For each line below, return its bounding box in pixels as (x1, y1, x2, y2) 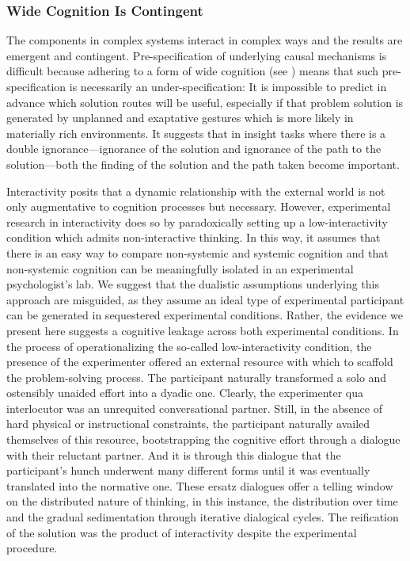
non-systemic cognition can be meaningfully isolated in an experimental (6, 260, 354, 277)
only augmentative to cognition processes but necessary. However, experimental (6, 198, 391, 215)
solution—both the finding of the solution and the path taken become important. (6, 155, 400, 172)
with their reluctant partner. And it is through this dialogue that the (6, 446, 341, 463)
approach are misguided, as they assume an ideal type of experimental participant (6, 291, 404, 307)
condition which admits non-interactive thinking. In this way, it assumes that (6, 229, 381, 246)
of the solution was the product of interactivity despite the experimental (6, 524, 357, 540)
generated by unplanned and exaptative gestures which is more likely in (6, 109, 354, 126)
